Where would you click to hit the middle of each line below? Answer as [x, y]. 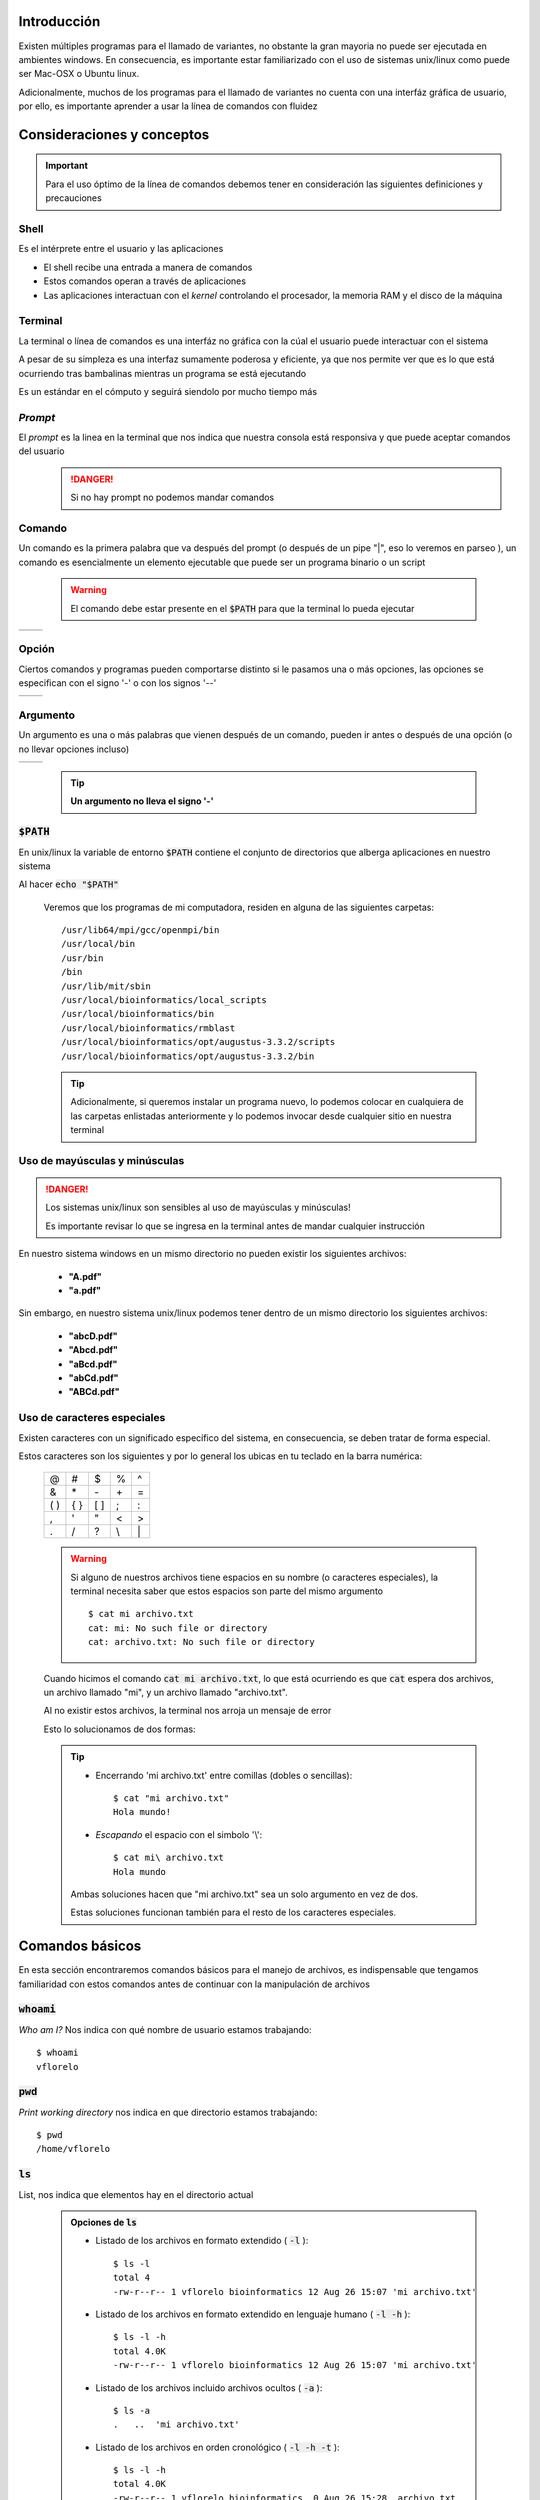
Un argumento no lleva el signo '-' [142, 801]
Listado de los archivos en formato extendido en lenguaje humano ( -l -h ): [253, 2314]
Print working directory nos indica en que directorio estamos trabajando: [168, 2112]
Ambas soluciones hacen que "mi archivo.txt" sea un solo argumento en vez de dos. [244, 1894]
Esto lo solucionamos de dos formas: [119, 1729]
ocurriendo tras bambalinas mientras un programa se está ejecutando [162, 373]
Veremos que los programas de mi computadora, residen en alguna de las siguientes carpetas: [239, 907]
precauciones [73, 198]
